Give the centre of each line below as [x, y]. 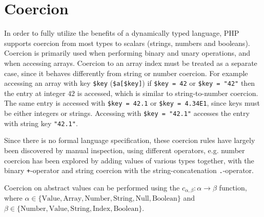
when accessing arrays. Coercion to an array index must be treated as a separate [131, 63]
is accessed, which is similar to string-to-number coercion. [168, 93]
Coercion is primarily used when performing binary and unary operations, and [127, 53]
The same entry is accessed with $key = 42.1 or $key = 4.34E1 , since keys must [132, 103]
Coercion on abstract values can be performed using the [92, 187]
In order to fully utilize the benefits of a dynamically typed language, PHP [122, 33]
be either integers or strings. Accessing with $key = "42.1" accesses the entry [127, 113]
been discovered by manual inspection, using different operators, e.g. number [125, 150]
